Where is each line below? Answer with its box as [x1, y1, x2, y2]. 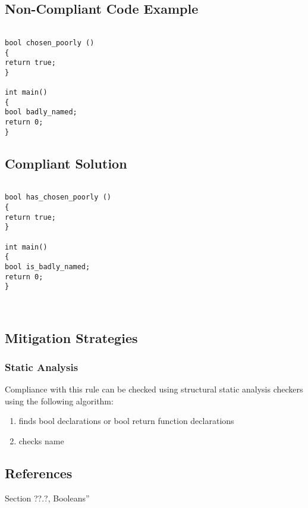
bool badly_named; [5, 108, 77, 117]
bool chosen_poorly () [5, 38, 95, 47]
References [5, 463, 73, 482]
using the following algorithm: [5, 394, 114, 407]
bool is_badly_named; [5, 262, 90, 271]
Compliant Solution [5, 154, 127, 172]
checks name [18, 434, 64, 447]
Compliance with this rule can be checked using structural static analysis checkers [5, 383, 303, 395]
